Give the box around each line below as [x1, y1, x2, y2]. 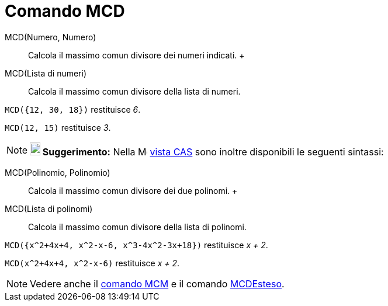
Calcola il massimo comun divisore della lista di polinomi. [28, 221, 247, 232]
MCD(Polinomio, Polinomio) [5, 167, 110, 178]
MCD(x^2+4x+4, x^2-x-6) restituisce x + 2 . [5, 258, 180, 268]
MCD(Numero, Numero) [5, 32, 96, 42]
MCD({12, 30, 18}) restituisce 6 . [5, 104, 141, 114]
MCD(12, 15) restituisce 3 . [5, 122, 111, 133]
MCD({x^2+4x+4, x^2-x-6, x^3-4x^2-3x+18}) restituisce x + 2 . [5, 239, 268, 250]
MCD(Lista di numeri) [5, 68, 87, 78]
